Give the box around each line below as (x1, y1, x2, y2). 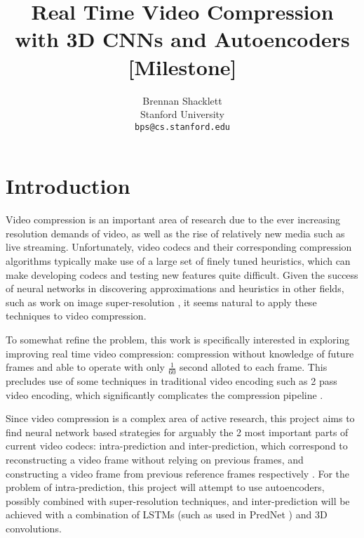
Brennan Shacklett (142, 93, 222, 107)
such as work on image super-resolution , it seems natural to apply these (6, 294, 317, 309)
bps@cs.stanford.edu (134, 122, 231, 132)
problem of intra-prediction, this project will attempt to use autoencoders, (6, 480, 325, 494)
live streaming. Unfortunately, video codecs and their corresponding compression (6, 240, 352, 254)
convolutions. (6, 520, 62, 535)
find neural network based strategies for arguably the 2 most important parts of (6, 424, 349, 439)
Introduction (6, 171, 130, 200)
